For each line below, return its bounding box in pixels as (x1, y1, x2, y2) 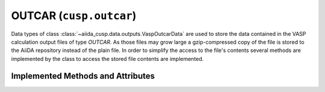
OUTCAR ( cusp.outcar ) (11, 9, 137, 22)
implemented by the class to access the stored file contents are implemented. (11, 55, 204, 62)
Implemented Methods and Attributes (11, 70, 155, 81)
